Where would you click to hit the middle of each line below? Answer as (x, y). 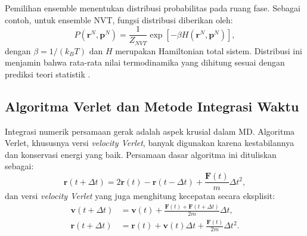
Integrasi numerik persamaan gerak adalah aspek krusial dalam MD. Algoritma (150, 131)
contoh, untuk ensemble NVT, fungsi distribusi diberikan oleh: (119, 19)
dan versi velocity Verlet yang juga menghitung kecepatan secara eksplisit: (140, 196)
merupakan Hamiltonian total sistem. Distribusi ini (209, 50)
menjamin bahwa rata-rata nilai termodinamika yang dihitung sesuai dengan (145, 62)
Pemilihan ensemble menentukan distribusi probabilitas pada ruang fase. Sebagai (153, 8)
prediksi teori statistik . (48, 74)
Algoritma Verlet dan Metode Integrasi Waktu (152, 106)
